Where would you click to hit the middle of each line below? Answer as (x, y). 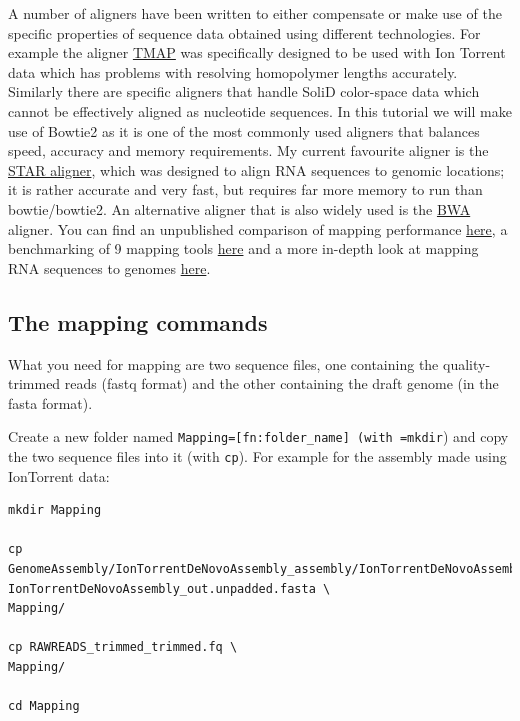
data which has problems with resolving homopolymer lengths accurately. (233, 71)
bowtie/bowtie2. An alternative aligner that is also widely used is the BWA (239, 208)
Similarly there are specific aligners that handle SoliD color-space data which (244, 91)
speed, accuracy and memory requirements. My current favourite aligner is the (248, 150)
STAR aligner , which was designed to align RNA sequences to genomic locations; (256, 169)
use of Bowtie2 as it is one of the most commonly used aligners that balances (244, 130)
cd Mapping (44, 706)
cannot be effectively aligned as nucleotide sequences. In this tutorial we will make (260, 110)
